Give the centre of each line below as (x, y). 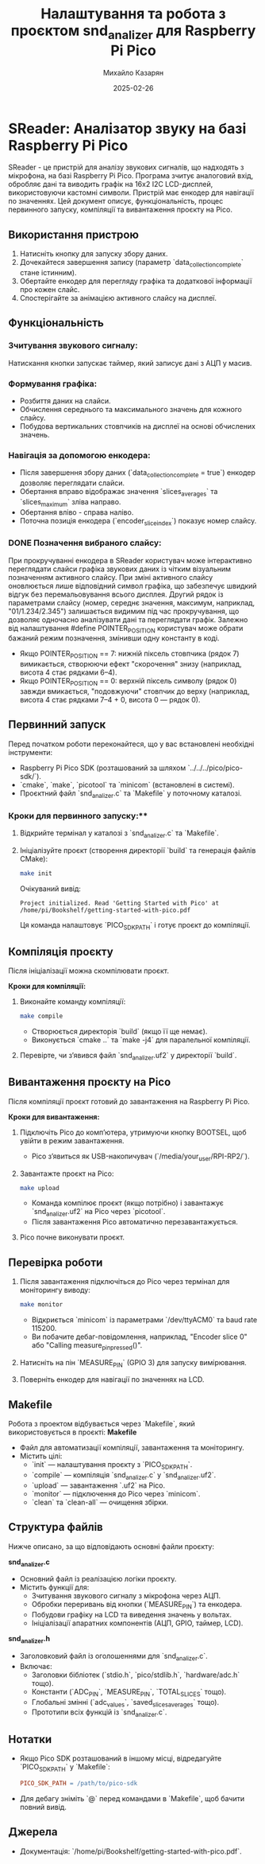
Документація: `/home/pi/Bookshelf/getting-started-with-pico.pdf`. (131, 1851)
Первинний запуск (57, 725)
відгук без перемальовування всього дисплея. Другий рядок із (116, 594)
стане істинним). (48, 272)
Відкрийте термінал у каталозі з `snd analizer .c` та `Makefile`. (119, 834)
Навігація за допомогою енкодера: (79, 455)
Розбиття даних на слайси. (65, 401)
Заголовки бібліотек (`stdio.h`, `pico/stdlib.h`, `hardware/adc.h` (136, 1675)
